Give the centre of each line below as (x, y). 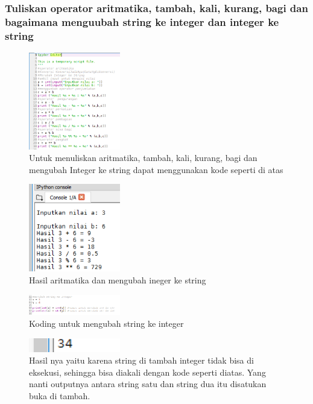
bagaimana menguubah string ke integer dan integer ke (142, 21)
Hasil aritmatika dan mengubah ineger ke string (118, 280)
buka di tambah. (60, 395)
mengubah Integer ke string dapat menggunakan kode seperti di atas (156, 169)
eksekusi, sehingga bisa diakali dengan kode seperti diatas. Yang (147, 372)
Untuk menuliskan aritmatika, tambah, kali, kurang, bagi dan (143, 158)
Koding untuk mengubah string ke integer (106, 324)
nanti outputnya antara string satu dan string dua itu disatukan (148, 384)
